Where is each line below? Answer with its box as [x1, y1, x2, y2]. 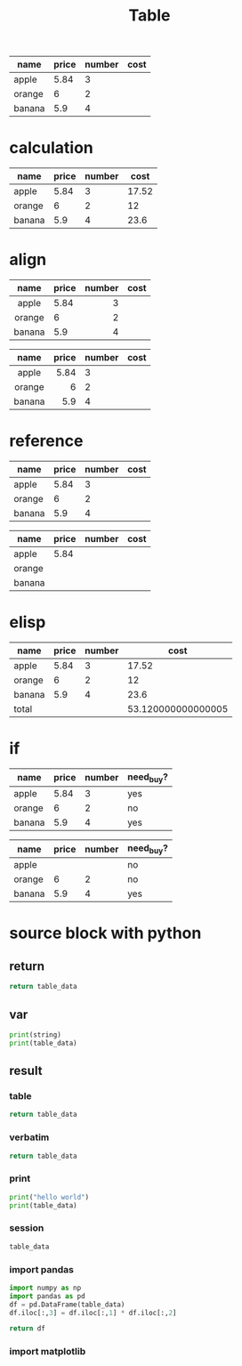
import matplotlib [9, 1346, 86, 1358]
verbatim [9, 1131, 50, 1144]
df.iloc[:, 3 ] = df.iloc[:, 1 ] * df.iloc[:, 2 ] [9, 1308, 177, 1317]
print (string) [9, 1030, 62, 1039]
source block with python [9, 923, 202, 943]
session [9, 1222, 44, 1234]
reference [9, 431, 84, 451]
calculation [9, 138, 93, 158]
